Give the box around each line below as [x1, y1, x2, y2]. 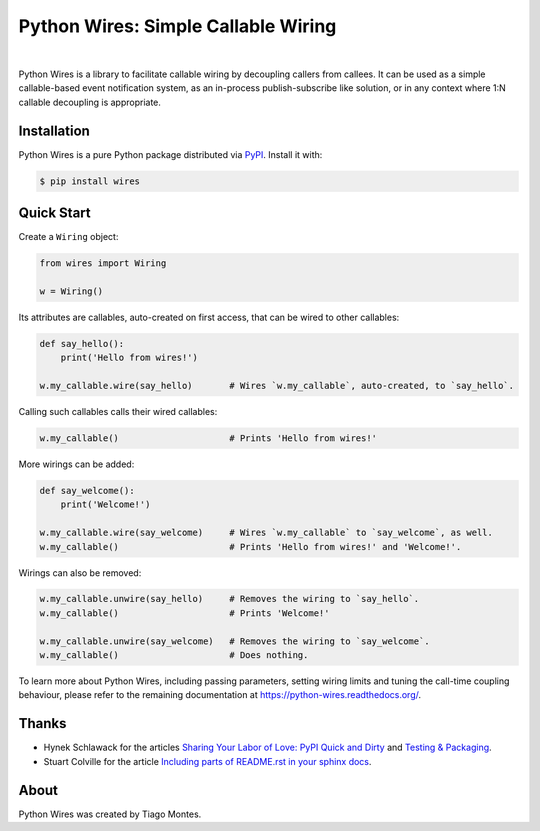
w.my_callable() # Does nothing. [39, 650, 309, 661]
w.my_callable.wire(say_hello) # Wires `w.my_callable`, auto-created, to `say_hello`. [39, 380, 515, 392]
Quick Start [18, 205, 91, 222]
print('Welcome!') [60, 499, 151, 510]
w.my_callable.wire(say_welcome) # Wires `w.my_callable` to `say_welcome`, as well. [39, 527, 494, 539]
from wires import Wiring [39, 258, 167, 269]
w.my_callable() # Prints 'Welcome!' [39, 607, 330, 619]
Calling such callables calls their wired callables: [18, 406, 218, 417]
